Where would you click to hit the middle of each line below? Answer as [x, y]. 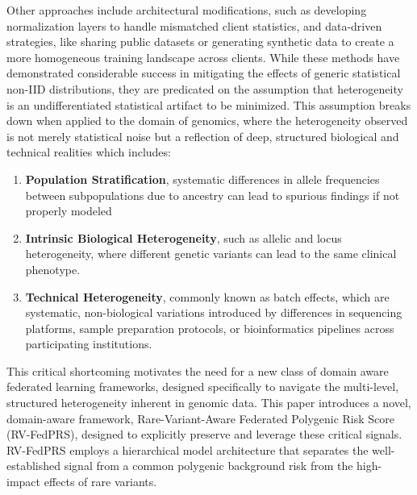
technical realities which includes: [89, 152]
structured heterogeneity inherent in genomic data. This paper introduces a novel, [209, 403]
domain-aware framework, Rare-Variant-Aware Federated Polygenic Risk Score [201, 418]
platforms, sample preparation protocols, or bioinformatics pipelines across [210, 328]
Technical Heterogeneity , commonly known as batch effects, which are [207, 296]
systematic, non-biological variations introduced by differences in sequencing [214, 312]
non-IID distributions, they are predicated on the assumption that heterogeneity [205, 88]
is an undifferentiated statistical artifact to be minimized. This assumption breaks [209, 104]
